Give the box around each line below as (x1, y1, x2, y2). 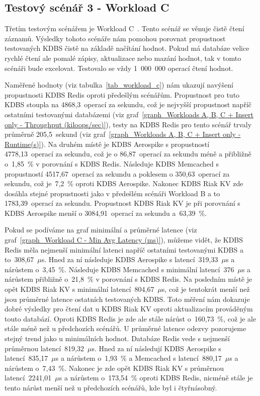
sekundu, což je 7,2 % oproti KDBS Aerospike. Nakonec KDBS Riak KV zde (5, 178, 243, 189)
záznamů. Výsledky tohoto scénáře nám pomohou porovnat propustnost (5, 33, 226, 43)
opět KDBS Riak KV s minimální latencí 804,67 (5, 284, 154, 294)
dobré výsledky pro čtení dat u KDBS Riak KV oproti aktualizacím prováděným (5, 303, 253, 314)
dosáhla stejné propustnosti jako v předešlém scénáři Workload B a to (5, 188, 220, 198)
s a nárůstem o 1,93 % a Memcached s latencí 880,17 (55, 353, 222, 363)
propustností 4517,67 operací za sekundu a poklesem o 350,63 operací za (5, 168, 230, 179)
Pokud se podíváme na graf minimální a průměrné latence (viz (5, 224, 197, 235)
